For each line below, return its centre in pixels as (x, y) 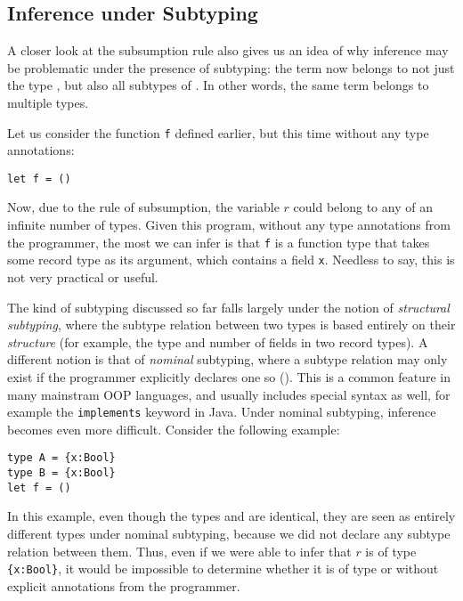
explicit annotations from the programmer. (124, 585)
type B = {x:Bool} (61, 473)
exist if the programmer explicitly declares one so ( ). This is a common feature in (229, 376)
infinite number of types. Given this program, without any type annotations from (229, 225)
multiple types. (48, 102)
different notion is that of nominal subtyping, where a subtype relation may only (227, 359)
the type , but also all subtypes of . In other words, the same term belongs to (218, 85)
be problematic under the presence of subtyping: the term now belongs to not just (231, 67)
